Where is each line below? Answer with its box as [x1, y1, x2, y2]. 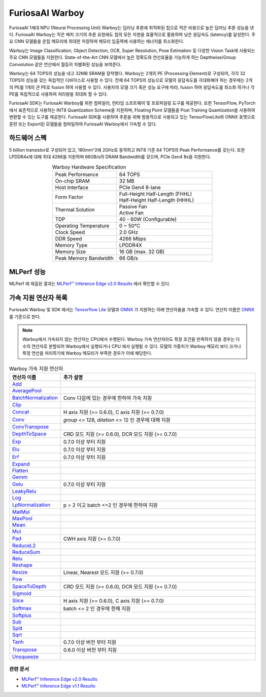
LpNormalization [12, 501, 51, 508]
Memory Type [55, 242, 88, 248]
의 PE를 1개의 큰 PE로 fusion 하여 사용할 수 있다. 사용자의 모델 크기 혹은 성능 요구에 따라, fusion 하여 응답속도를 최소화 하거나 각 [9, 84, 255, 90]
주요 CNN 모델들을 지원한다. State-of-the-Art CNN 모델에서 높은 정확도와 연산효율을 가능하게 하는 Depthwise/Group [9, 54, 236, 60]
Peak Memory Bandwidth [55, 254, 114, 261]
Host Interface [55, 184, 89, 191]
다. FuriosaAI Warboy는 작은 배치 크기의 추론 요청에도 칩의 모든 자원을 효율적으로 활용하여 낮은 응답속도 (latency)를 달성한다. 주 [9, 31, 256, 37]
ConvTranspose [12, 423, 49, 430]
